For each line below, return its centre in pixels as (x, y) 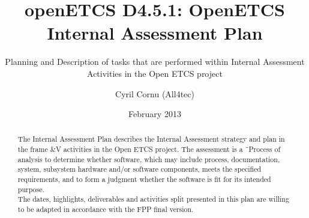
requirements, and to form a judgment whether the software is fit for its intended (144, 179)
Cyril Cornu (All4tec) (155, 93)
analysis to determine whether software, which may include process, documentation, (149, 159)
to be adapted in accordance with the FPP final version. (106, 209)
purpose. (31, 189)
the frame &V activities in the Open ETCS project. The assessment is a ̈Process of (149, 149)
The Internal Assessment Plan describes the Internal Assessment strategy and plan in (151, 139)
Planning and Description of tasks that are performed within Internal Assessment (155, 62)
